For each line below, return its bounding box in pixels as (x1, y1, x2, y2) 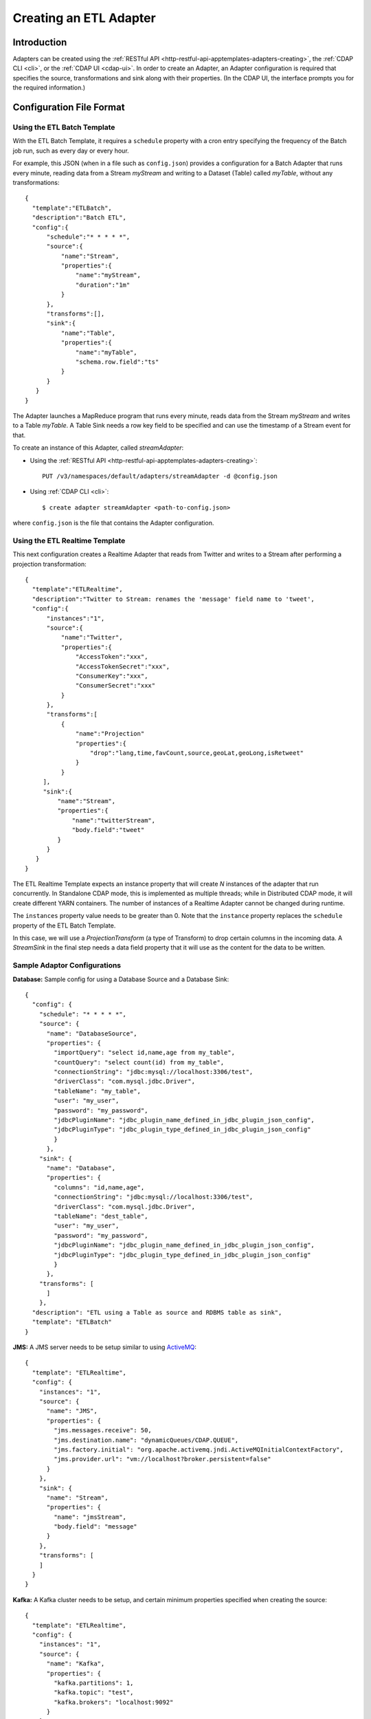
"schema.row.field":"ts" (76, 358, 159, 366)
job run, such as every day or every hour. (12, 146, 130, 155)
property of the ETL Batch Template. (12, 921, 116, 930)
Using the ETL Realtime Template (12, 536, 126, 545)
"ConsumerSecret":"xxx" (76, 681, 156, 690)
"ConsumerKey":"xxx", (76, 672, 148, 680)
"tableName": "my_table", (54, 1087, 141, 1095)
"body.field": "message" (54, 1523, 137, 1531)
